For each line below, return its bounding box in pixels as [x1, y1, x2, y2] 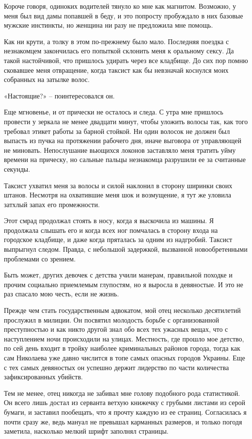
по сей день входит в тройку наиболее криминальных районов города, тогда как [4, 343, 240, 353]
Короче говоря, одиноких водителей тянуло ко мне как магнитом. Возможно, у [4, 1, 236, 11]
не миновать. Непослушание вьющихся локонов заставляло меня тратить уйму [4, 145, 236, 155]
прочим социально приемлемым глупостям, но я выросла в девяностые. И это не [4, 279, 243, 289]
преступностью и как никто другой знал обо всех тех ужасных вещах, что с [4, 324, 228, 334]
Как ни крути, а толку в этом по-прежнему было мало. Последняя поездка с [4, 36, 229, 46]
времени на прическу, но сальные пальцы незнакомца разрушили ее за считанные [4, 154, 246, 164]
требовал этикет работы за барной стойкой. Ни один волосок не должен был [4, 126, 230, 136]
